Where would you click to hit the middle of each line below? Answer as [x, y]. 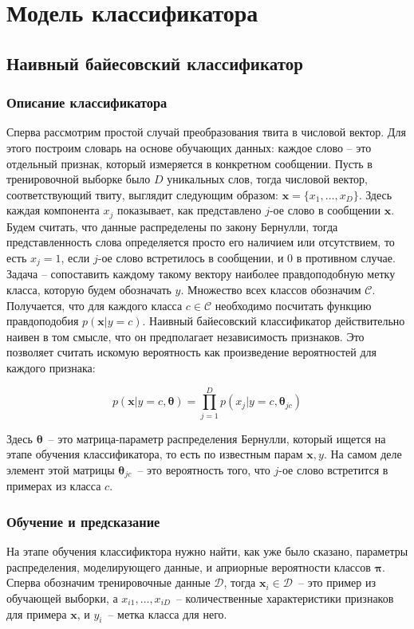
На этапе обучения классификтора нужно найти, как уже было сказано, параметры [207, 551]
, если [75, 257]
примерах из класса [54, 486]
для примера [37, 613]
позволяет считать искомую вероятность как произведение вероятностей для [191, 352]
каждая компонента [53, 210]
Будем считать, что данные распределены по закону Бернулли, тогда [172, 226]
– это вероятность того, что [204, 469]
